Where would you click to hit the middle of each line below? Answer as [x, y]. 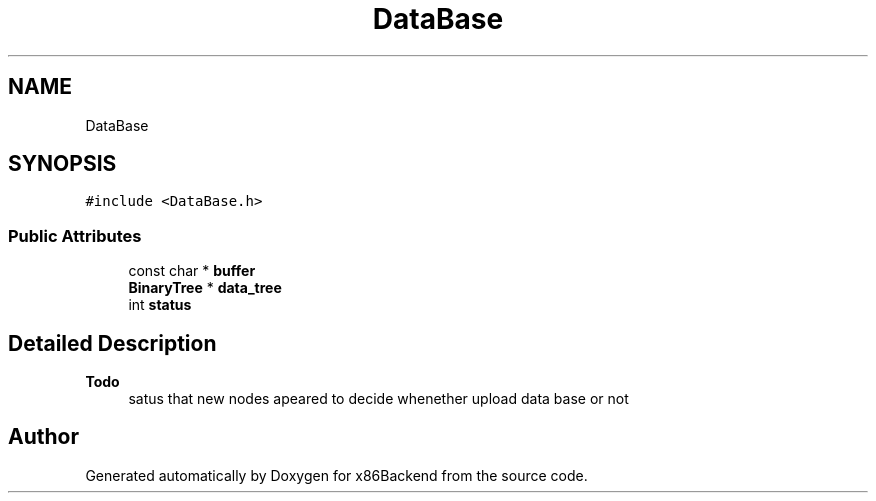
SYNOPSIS [62, 164]
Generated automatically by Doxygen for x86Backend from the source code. [336, 475]
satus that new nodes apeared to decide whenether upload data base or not [378, 399]
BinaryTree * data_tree [205, 288]
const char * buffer [192, 271]
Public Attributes [75, 235]
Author [43, 437]
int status [160, 305]
